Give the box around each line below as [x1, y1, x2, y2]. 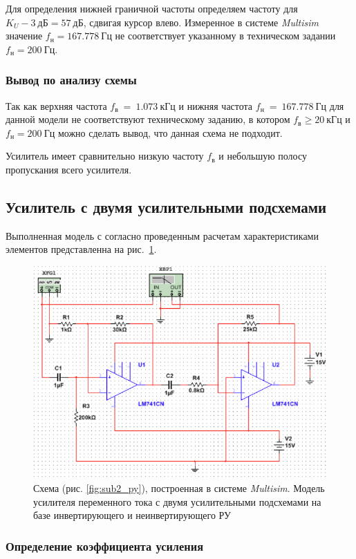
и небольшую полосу [218, 149, 307, 163]
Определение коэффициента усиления [6, 537, 203, 554]
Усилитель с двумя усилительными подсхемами [6, 196, 327, 217]
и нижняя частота [178, 98, 253, 113]
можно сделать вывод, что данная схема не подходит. [57, 125, 283, 140]
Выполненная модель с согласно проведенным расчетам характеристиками [6, 228, 319, 243]
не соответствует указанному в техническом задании [115, 28, 336, 43]
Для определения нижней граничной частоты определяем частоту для [6, 1, 298, 15]
